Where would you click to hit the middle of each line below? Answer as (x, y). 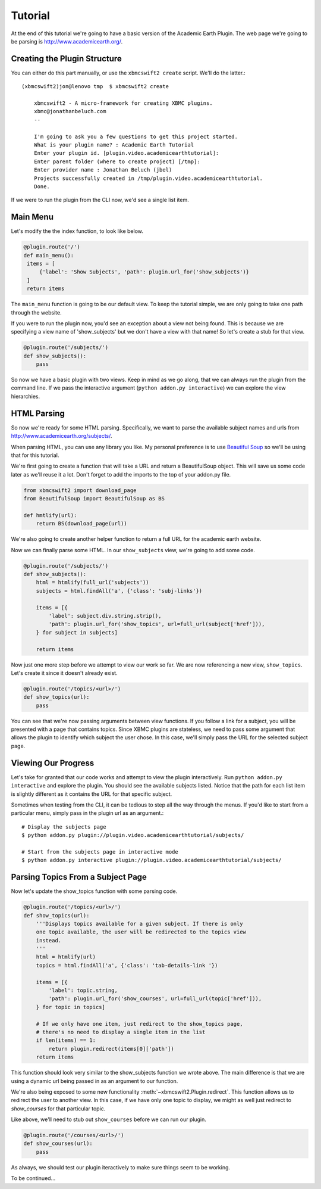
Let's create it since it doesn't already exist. (64, 673)
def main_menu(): (49, 255)
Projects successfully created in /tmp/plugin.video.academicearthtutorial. (148, 178)
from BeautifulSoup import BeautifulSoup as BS (94, 499)
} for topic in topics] (70, 1007)
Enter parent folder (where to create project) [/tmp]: (117, 161)
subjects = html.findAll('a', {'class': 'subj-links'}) (119, 591)
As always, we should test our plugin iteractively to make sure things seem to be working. (121, 1167)
